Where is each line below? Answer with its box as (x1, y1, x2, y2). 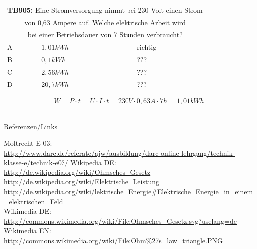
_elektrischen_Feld (4, 196, 63, 206)
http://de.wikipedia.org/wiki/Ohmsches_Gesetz (4, 166, 151, 177)
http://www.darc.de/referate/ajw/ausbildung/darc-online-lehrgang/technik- (4, 147, 235, 158)
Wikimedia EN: (4, 225, 51, 236)
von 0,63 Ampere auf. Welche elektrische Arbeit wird (24, 17, 186, 27)
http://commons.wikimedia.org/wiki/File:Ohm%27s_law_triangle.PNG (4, 235, 223, 246)
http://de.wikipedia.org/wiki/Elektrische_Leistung (4, 176, 159, 187)
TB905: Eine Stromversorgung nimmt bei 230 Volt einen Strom (7, 4, 203, 15)
